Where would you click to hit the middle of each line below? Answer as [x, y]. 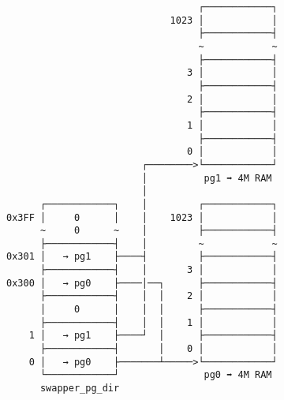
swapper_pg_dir [80, 389]
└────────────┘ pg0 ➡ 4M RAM [156, 375]
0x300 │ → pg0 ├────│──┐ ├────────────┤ [142, 283]
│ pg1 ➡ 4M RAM [207, 178]
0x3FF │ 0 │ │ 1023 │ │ [142, 217]
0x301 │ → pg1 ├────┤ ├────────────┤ [142, 257]
